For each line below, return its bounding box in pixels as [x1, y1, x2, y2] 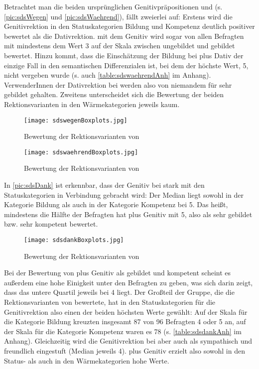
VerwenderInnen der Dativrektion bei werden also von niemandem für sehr [4, 79, 232, 90]
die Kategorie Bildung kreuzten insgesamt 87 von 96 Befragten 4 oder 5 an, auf [4, 316, 246, 327]
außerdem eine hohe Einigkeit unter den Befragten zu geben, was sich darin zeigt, [4, 277, 253, 287]
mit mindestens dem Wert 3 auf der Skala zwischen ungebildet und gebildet [4, 40, 235, 51]
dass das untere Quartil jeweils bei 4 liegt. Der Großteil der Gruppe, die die [4, 287, 235, 297]
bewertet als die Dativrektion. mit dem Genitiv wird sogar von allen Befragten [4, 30, 244, 41]
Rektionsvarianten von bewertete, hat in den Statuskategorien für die [4, 297, 216, 307]
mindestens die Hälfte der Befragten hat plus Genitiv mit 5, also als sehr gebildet [4, 209, 253, 219]
